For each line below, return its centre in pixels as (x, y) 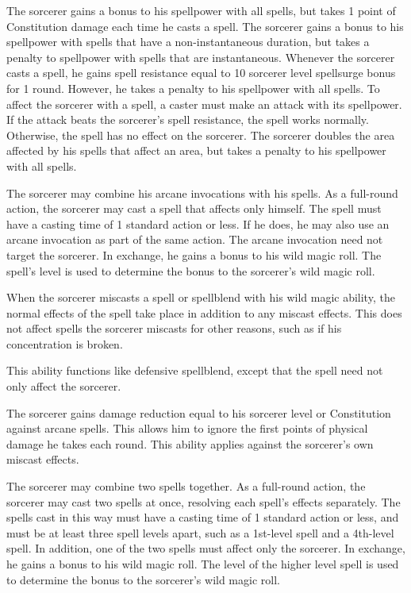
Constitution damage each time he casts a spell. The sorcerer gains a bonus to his (205, 26)
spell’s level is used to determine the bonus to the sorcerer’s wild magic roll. (191, 270)
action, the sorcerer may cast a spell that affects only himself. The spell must (194, 208)
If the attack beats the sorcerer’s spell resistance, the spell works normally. (188, 119)
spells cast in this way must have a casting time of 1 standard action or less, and (203, 517)
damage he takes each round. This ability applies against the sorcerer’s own (190, 443)
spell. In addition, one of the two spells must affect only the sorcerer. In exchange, (206, 548)
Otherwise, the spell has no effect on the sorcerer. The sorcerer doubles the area (201, 135)
